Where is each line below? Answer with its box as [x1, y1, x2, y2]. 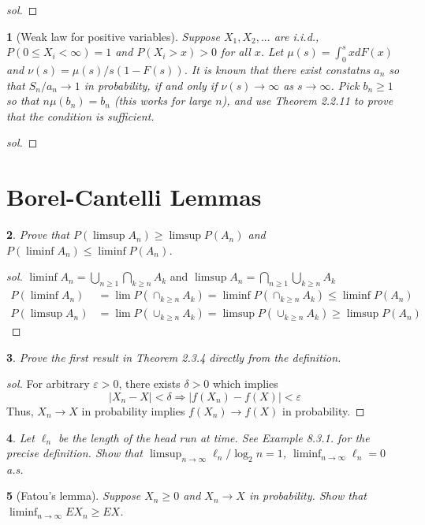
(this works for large [114, 92, 212, 109]
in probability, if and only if [84, 76, 218, 93]
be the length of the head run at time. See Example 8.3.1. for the [58, 429, 370, 445]
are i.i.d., [274, 28, 319, 44]
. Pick [330, 76, 360, 93]
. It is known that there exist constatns [184, 61, 371, 77]
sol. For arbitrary [6, 375, 90, 392]
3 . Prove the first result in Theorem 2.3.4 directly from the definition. [6, 348, 341, 365]
